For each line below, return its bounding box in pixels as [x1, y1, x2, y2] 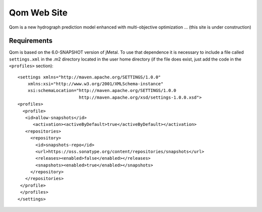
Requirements [9, 37, 53, 45]
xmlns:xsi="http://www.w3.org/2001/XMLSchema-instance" [27, 81, 164, 87]
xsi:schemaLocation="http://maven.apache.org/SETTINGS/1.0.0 [27, 88, 177, 93]
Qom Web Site [9, 7, 68, 18]
